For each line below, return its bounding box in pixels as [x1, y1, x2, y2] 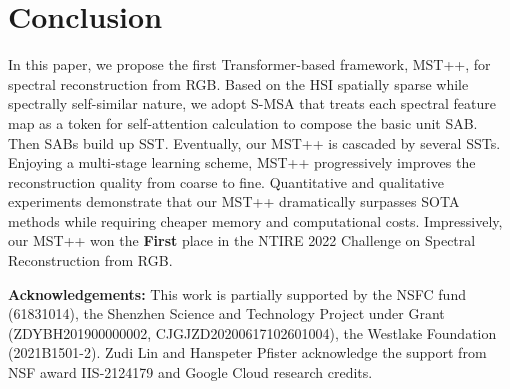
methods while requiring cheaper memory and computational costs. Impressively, [8, 210, 503, 231]
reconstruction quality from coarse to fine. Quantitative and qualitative [8, 171, 444, 192]
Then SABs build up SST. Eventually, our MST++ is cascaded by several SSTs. [8, 132, 501, 153]
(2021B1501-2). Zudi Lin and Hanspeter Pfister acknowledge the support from [8, 342, 487, 363]
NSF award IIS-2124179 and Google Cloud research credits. [8, 362, 373, 383]
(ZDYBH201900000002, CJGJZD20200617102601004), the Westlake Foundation [8, 322, 497, 343]
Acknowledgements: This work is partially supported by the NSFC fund [8, 283, 466, 304]
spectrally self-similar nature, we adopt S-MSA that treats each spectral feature [8, 93, 496, 114]
